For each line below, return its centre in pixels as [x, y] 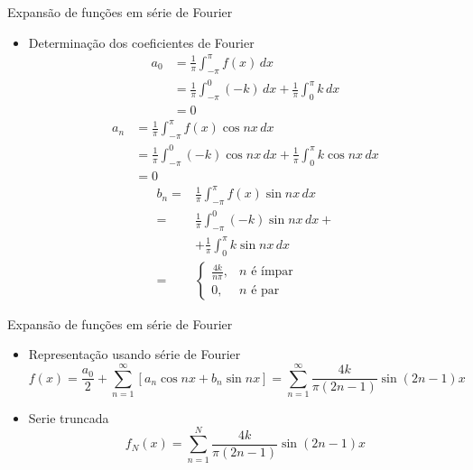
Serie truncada [69, 417]
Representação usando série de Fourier [134, 354]
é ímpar [272, 272]
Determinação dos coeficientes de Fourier [141, 42]
